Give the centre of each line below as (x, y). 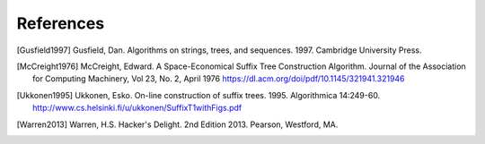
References (61, 23)
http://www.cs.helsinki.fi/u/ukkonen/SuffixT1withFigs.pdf (137, 108)
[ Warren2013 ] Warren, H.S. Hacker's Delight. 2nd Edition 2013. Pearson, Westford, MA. (177, 124)
